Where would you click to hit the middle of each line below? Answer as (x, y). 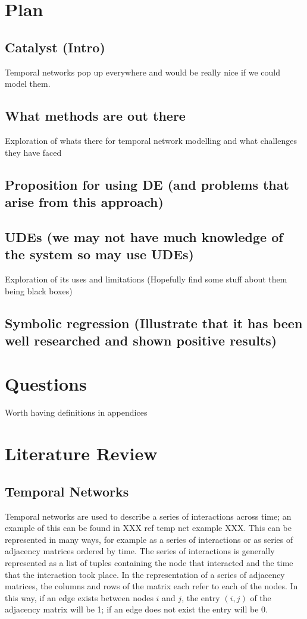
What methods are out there (95, 116)
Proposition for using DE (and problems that (147, 184)
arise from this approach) (84, 201)
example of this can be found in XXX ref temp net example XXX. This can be (148, 528)
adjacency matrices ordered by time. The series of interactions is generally (140, 551)
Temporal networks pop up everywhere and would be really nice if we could (143, 72)
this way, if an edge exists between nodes (79, 597)
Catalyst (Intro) (55, 47)
